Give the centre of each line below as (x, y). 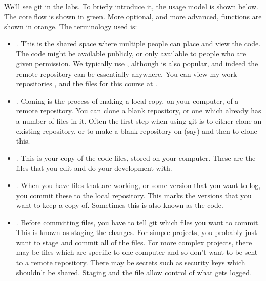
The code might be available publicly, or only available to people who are (131, 53)
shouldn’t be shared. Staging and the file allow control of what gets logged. (134, 272)
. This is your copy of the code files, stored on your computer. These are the (136, 158)
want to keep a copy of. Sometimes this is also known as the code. (120, 205)
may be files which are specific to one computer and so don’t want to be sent (137, 252)
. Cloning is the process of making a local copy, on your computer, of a (127, 100)
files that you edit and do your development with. (94, 168)
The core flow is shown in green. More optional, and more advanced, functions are (133, 16)
